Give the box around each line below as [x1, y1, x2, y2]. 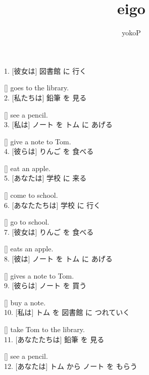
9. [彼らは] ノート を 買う [4, 280, 87, 291]
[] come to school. [4, 190, 58, 200]
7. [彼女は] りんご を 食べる [4, 226, 94, 237]
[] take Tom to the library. [4, 324, 85, 334]
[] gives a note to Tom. [4, 270, 74, 281]
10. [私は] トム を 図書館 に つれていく [4, 307, 130, 317]
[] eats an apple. [4, 243, 54, 254]
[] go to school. [4, 217, 49, 227]
